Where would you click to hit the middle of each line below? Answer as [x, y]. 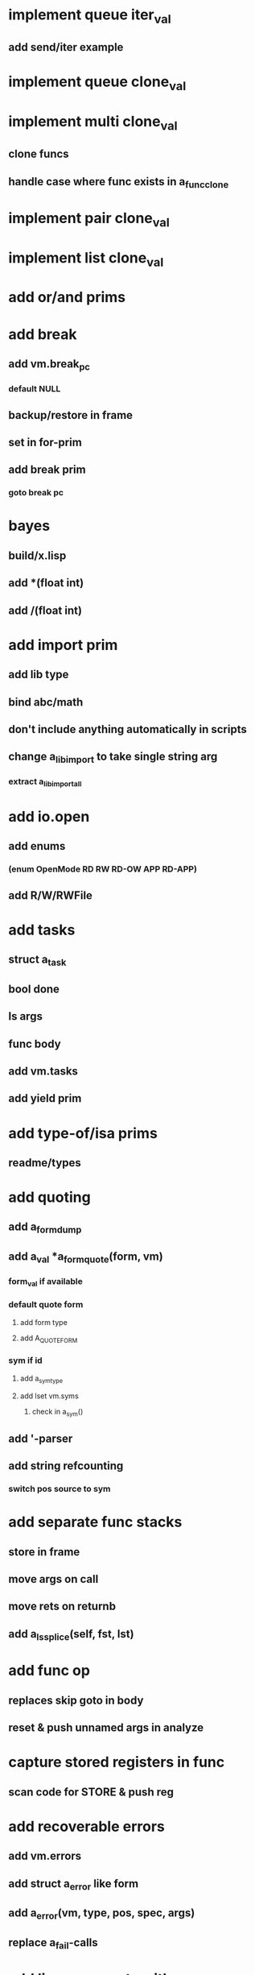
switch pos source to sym [60, 1489]
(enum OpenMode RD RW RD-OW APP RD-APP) [103, 869]
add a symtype [41, 1379]
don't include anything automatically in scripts [127, 729]
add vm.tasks [43, 1071]
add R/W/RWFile [50, 895]
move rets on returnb [62, 1606]
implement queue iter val [90, 16]
